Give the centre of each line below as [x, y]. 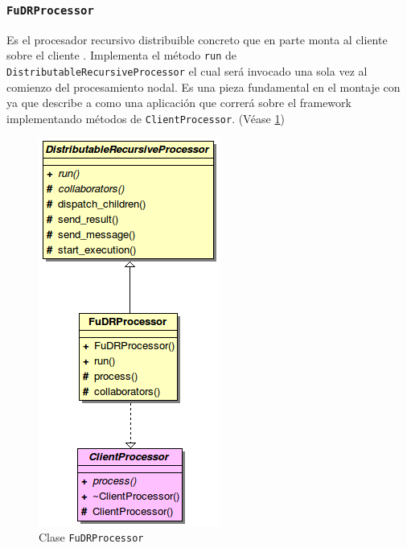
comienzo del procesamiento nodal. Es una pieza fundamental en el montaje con [203, 87]
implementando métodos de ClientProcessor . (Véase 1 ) [146, 118]
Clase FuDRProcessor [91, 537]
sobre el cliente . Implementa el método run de [121, 55]
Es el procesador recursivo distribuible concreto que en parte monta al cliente [197, 39]
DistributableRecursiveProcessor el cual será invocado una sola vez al [187, 71]
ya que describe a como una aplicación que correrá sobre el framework [179, 103]
